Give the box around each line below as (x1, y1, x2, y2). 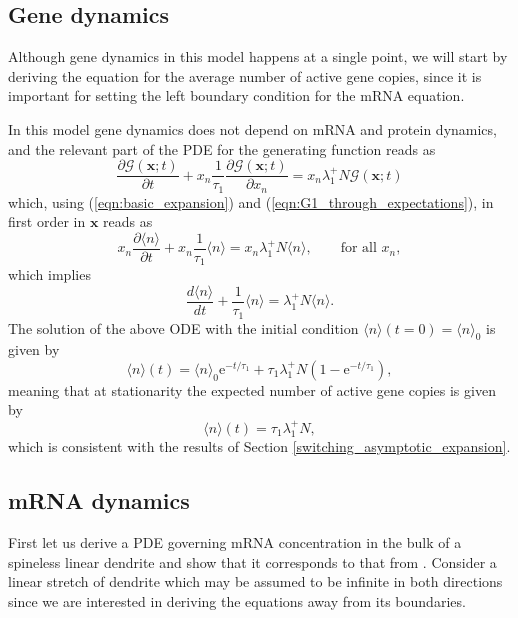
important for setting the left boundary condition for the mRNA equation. (8, 85, 465, 106)
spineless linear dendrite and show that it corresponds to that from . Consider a (8, 551, 497, 572)
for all (340, 241, 377, 256)
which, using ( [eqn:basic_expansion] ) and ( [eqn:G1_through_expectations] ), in (8, 191, 494, 212)
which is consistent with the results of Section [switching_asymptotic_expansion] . (8, 436, 511, 457)
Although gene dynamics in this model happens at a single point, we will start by (8, 46, 508, 67)
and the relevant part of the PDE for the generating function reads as (8, 138, 436, 159)
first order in (8, 211, 86, 232)
